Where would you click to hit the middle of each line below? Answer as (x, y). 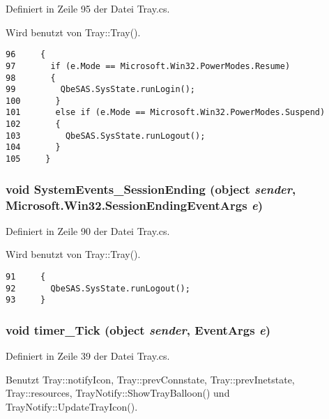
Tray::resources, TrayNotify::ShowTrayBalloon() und (118, 393)
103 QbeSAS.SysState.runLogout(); (106, 136)
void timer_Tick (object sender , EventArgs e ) (138, 329)
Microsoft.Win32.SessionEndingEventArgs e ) (134, 205)
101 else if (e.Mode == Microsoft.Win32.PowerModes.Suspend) (166, 113)
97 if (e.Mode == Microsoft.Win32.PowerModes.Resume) (148, 66)
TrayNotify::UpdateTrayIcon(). (72, 407)
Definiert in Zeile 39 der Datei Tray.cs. (88, 356)
